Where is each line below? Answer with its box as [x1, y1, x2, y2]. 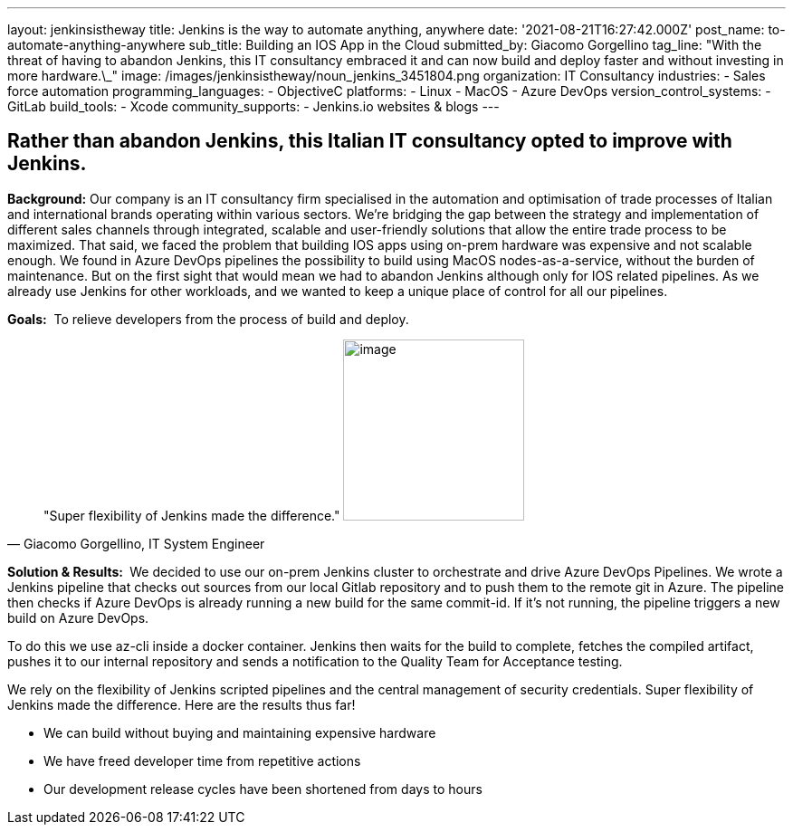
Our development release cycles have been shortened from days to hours [43, 780, 482, 797]
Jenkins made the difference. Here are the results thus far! [7, 696, 356, 712]
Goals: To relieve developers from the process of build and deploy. [7, 311, 409, 327]
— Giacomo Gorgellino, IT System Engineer [7, 535, 265, 551]
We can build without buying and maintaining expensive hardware [43, 724, 436, 741]
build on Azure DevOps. [7, 609, 149, 626]
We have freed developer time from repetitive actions [43, 752, 361, 769]
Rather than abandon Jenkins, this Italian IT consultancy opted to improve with [7, 129, 732, 153]
